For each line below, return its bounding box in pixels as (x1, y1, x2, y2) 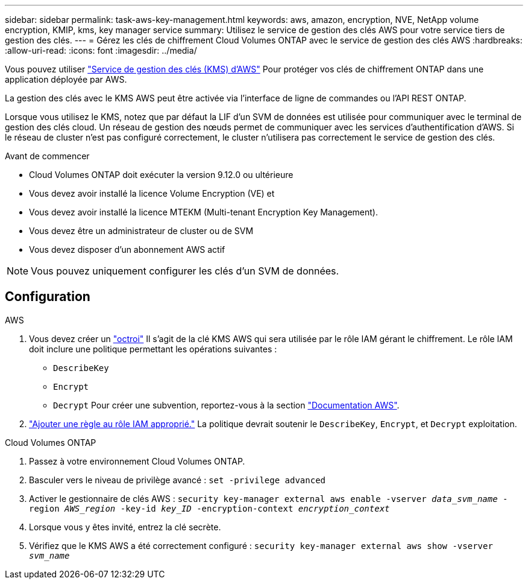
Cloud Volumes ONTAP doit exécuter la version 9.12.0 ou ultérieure (29, 170, 294, 180)
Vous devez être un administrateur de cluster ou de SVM (29, 226, 254, 236)
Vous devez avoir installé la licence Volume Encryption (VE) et (29, 188, 275, 198)
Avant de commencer (5, 151, 90, 161)
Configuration (5, 289, 90, 305)
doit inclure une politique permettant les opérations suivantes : (29, 343, 277, 354)
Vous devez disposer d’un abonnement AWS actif (29, 244, 225, 255)
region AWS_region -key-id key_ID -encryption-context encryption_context (29, 503, 390, 513)
